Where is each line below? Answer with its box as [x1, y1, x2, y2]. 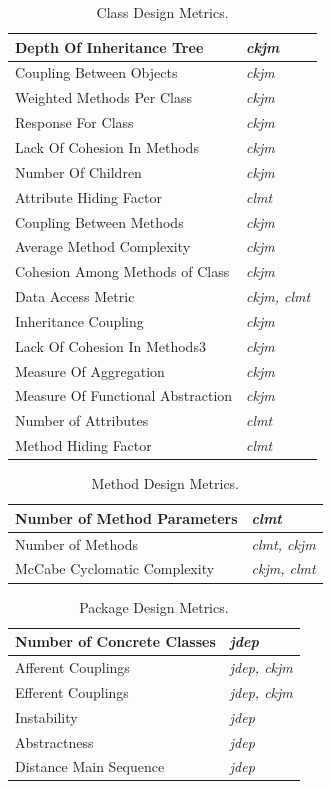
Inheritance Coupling [15, 310, 144, 331]
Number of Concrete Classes [15, 631, 216, 652]
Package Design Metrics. [79, 596, 229, 617]
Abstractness [15, 731, 94, 752]
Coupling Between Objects [15, 62, 178, 83]
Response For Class [15, 112, 134, 133]
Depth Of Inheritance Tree [15, 36, 204, 57]
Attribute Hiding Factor [15, 186, 162, 207]
